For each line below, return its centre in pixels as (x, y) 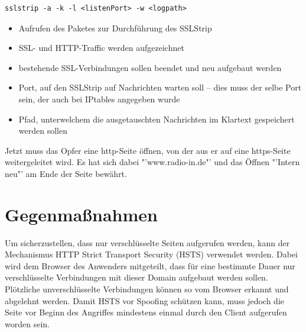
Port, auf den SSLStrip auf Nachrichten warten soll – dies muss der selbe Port (160, 87)
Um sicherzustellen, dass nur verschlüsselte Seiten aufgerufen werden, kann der (147, 242)
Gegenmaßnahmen (81, 214)
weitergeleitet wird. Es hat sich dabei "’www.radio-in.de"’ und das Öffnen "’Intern (152, 162)
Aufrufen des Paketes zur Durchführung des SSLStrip (115, 28)
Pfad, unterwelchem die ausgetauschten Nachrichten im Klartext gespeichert (157, 119)
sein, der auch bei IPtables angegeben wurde (99, 99)
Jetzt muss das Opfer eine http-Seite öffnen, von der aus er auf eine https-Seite (148, 150)
